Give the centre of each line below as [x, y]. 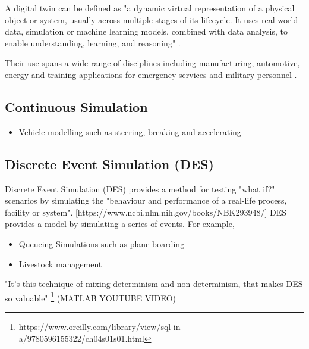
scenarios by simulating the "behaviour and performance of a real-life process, [146, 200]
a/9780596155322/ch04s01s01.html [81, 338]
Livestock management [60, 264]
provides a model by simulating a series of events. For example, [120, 224]
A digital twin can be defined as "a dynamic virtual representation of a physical [150, 8]
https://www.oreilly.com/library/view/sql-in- [101, 326]
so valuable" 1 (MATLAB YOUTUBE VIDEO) [91, 297]
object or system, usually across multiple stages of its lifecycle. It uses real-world [152, 19]
